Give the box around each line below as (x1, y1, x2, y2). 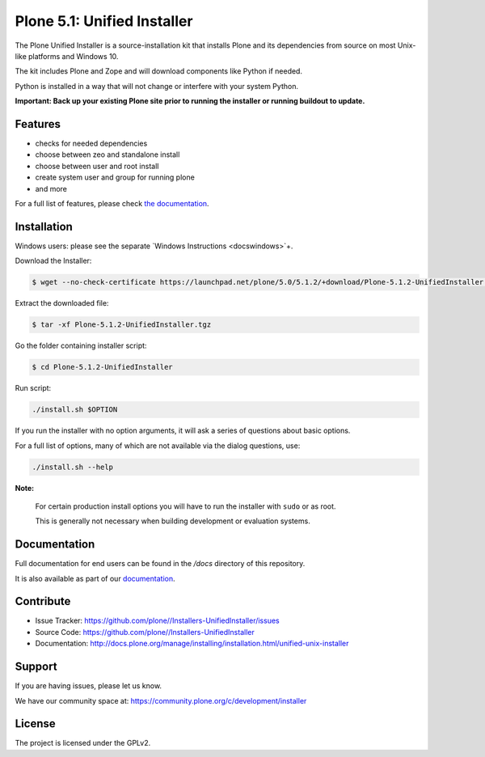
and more (35, 184, 68, 193)
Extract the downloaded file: (15, 298, 109, 308)
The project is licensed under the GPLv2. (15, 738, 151, 748)
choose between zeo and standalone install (35, 150, 180, 159)
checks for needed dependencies (35, 138, 148, 149)
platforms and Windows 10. (28, 51, 119, 61)
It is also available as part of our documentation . (15, 573, 175, 583)
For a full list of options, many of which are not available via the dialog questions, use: (15, 441, 301, 450)
